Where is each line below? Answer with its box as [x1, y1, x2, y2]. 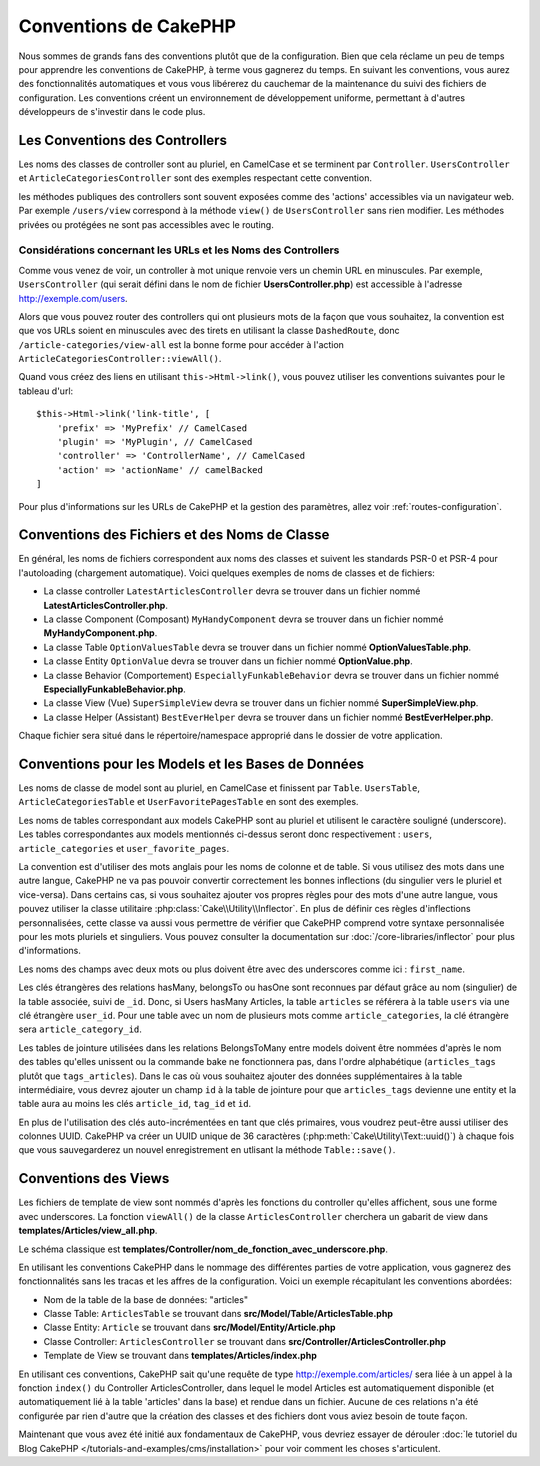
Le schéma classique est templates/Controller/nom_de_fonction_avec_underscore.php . [18, 1243, 389, 1255]
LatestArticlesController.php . [43, 599, 169, 611]
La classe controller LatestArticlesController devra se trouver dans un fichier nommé [43, 585, 421, 597]
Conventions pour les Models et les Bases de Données [18, 755, 365, 772]
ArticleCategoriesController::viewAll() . [18, 353, 222, 365]
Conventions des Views [18, 1170, 170, 1187]
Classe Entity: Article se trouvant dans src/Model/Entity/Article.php [43, 1321, 336, 1334]
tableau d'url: [18, 385, 74, 397]
